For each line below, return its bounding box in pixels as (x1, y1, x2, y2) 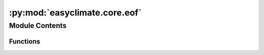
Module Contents (9, 21, 67, 30)
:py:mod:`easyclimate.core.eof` (9, 7, 142, 18)
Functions (9, 37, 41, 45)
